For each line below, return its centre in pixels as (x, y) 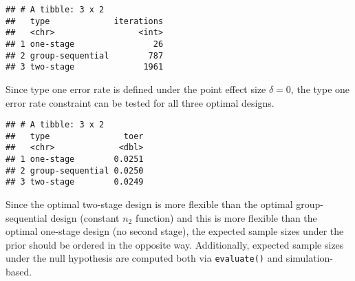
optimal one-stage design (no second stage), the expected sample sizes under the (175, 231)
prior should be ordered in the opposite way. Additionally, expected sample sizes (175, 244)
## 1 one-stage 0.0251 (75, 159)
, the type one (320, 89)
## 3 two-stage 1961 (85, 67)
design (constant (85, 217)
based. (19, 272)
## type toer (75, 136)
